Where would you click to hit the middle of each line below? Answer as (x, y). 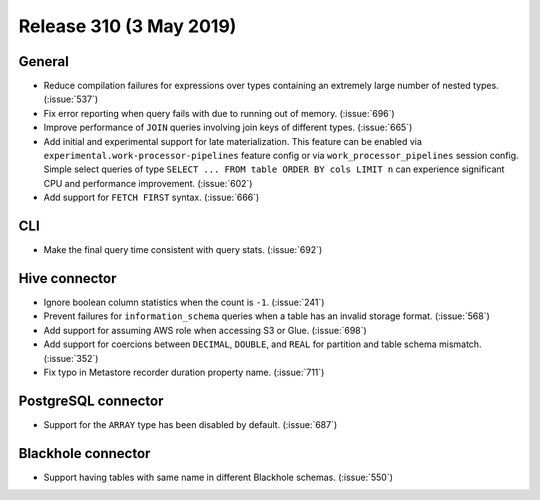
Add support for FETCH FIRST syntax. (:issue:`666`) (151, 197)
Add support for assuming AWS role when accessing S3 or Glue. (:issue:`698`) (205, 330)
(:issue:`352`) (71, 358)
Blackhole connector (84, 453)
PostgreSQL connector (91, 400)
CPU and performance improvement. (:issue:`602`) (148, 183)
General (44, 61)
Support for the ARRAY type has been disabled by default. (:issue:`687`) (190, 424)
